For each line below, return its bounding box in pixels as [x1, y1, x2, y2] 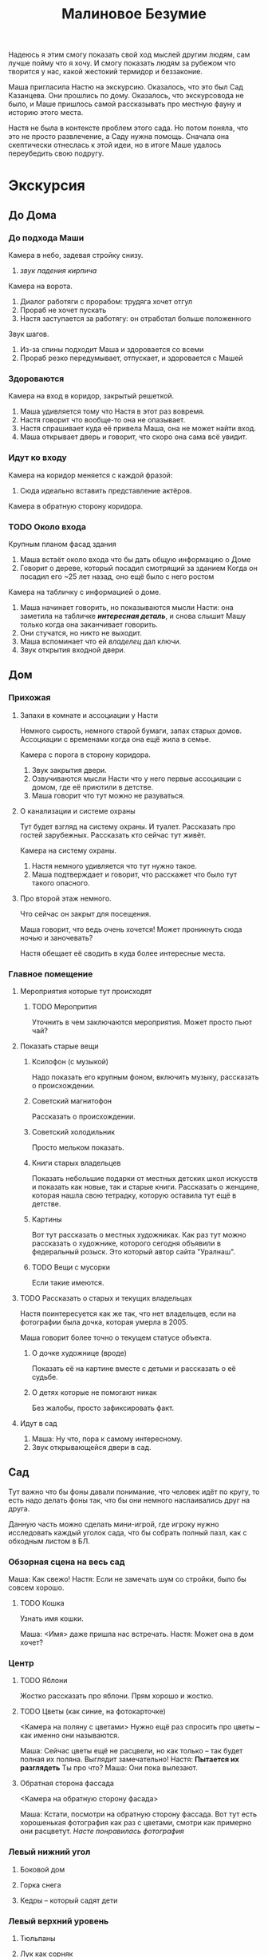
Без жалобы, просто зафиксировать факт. [31, 1403, 175, 1412]
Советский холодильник [31, 1127, 116, 1136]
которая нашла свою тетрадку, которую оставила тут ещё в [31, 1190, 237, 1200]
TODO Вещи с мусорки [31, 1262, 110, 1272]
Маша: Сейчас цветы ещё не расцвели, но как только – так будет [19, 1746, 243, 1756]
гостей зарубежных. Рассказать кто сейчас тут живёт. [19, 830, 207, 839]
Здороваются [8, 373, 65, 384]
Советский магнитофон [31, 1095, 112, 1106]
